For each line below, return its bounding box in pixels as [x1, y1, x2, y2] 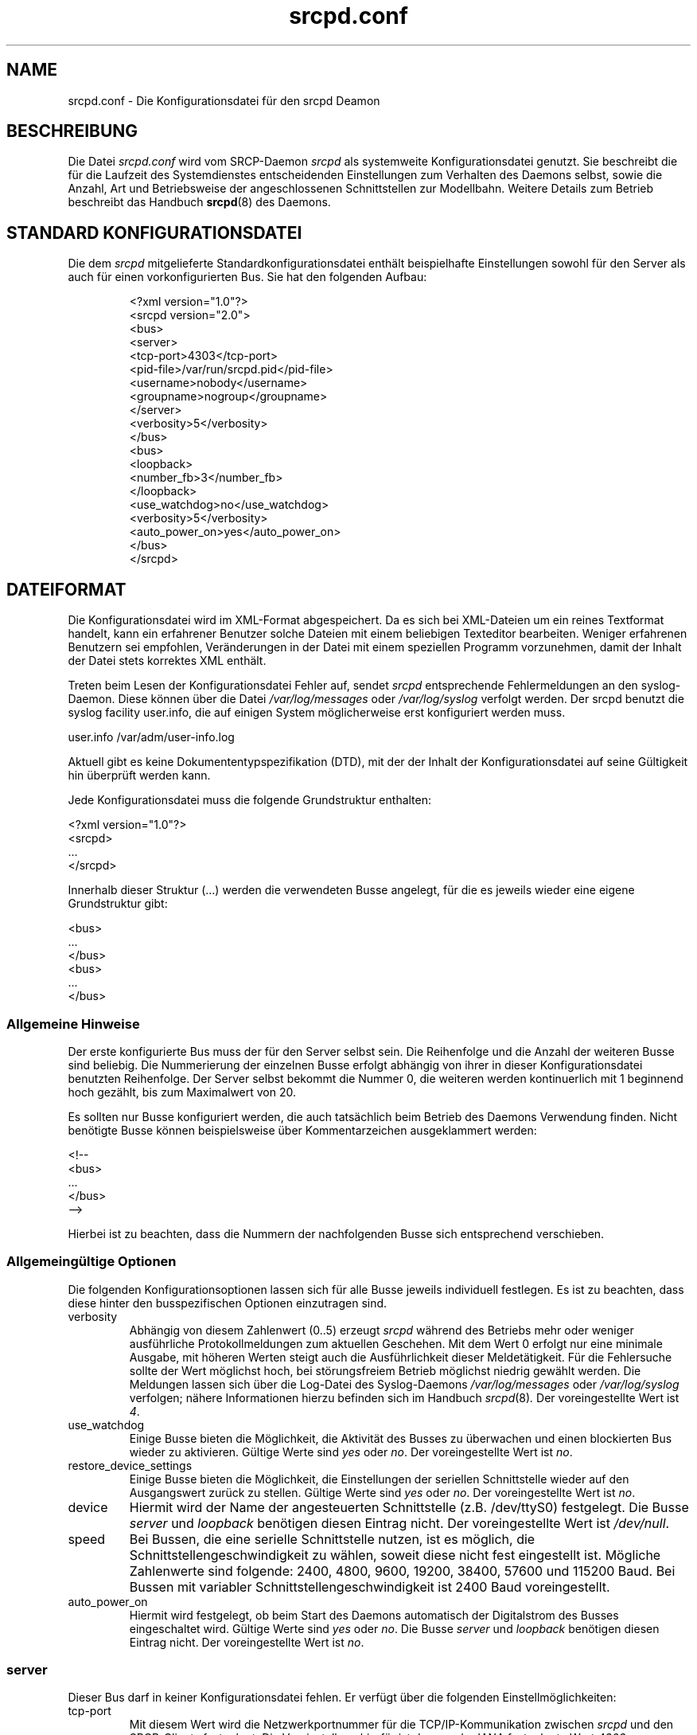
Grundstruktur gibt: [68, 897, 168, 911]
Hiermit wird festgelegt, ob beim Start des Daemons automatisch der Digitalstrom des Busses [129, 1608, 619, 1622]
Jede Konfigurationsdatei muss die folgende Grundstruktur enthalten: [68, 793, 432, 807]
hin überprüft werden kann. [68, 768, 211, 783]
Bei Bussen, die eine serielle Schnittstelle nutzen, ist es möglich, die [129, 1530, 535, 1547]
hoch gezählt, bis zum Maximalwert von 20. [68, 1084, 297, 1099]
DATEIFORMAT [6, 579, 127, 600]
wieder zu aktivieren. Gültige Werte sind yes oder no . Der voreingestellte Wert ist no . [129, 1444, 573, 1459]
